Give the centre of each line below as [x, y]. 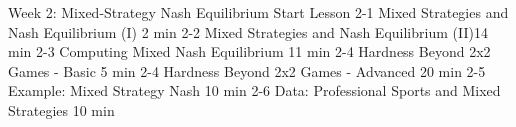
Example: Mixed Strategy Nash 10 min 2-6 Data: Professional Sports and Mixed [254, 90]
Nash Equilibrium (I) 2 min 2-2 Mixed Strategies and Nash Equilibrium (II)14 [248, 31]
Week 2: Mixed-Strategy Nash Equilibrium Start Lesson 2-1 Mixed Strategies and [258, 12]
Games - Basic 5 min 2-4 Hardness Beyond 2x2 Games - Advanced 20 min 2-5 [247, 70]
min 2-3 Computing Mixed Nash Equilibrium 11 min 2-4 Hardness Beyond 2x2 [249, 51]
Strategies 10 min [61, 109]
